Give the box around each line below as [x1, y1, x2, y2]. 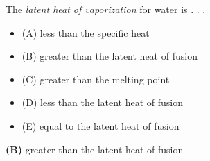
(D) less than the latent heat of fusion [21, 95, 184, 110]
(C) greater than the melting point [21, 71, 170, 86]
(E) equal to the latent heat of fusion [21, 118, 180, 133]
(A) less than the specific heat [21, 25, 150, 40]
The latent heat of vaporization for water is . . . [6, 2, 206, 16]
